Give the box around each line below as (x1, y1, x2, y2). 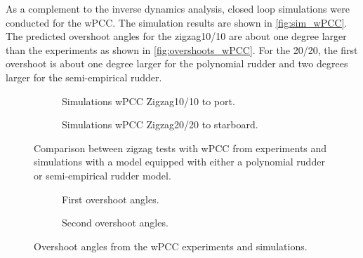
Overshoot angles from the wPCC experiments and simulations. (34, 238, 308, 253)
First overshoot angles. (62, 191, 159, 206)
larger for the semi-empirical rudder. (6, 69, 162, 84)
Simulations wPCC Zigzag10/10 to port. (62, 93, 235, 108)
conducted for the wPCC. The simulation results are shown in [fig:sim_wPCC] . (6, 15, 348, 29)
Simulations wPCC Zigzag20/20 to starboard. (62, 117, 258, 132)
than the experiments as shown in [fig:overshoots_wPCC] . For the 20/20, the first (6, 42, 358, 57)
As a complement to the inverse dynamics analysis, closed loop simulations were (6, 1, 350, 15)
